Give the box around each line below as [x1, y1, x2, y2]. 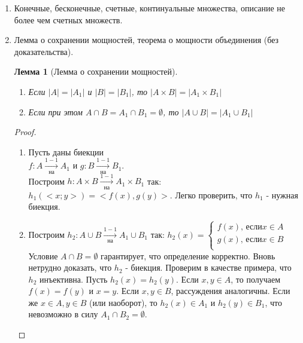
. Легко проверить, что [169, 188, 253, 201]
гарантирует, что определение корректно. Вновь [101, 249, 275, 262]
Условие [28, 249, 58, 262]
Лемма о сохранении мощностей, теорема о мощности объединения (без [14, 33, 279, 46]
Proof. [14, 125, 37, 138]
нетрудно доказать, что [28, 261, 112, 274]
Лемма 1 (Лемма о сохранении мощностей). [14, 65, 178, 78]
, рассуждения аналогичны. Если [171, 284, 290, 297]
